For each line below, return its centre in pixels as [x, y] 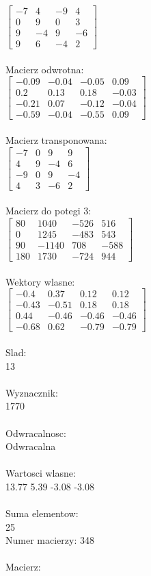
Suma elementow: [42, 513]
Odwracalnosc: [36, 433]
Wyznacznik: [32, 392]
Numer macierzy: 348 [50, 540]
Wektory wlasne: [40, 281]
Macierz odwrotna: [45, 69]
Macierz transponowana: [56, 140]
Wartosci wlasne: [41, 473]
